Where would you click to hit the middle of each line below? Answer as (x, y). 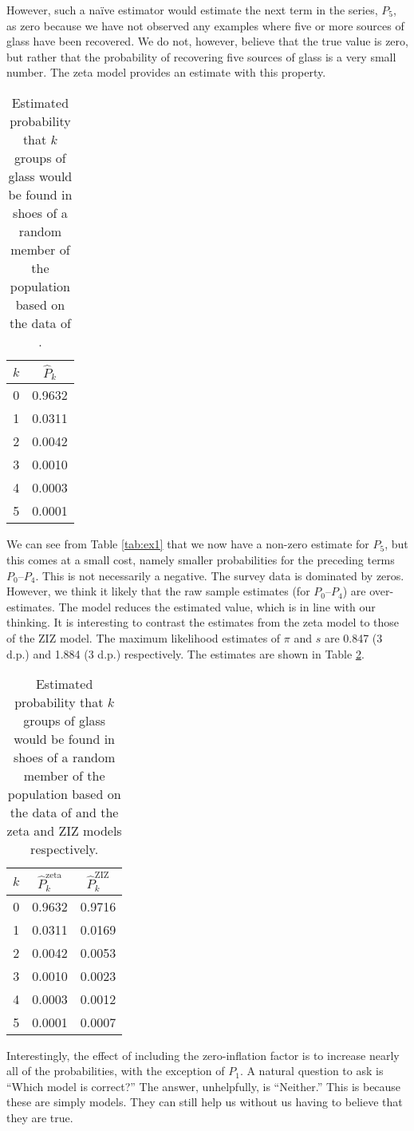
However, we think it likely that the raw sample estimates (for (158, 591)
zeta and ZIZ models (64, 831)
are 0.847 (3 (353, 638)
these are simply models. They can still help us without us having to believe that (205, 1102)
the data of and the (64, 813)
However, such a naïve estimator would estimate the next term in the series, (192, 10)
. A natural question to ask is (311, 1071)
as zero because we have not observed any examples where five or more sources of (205, 25)
